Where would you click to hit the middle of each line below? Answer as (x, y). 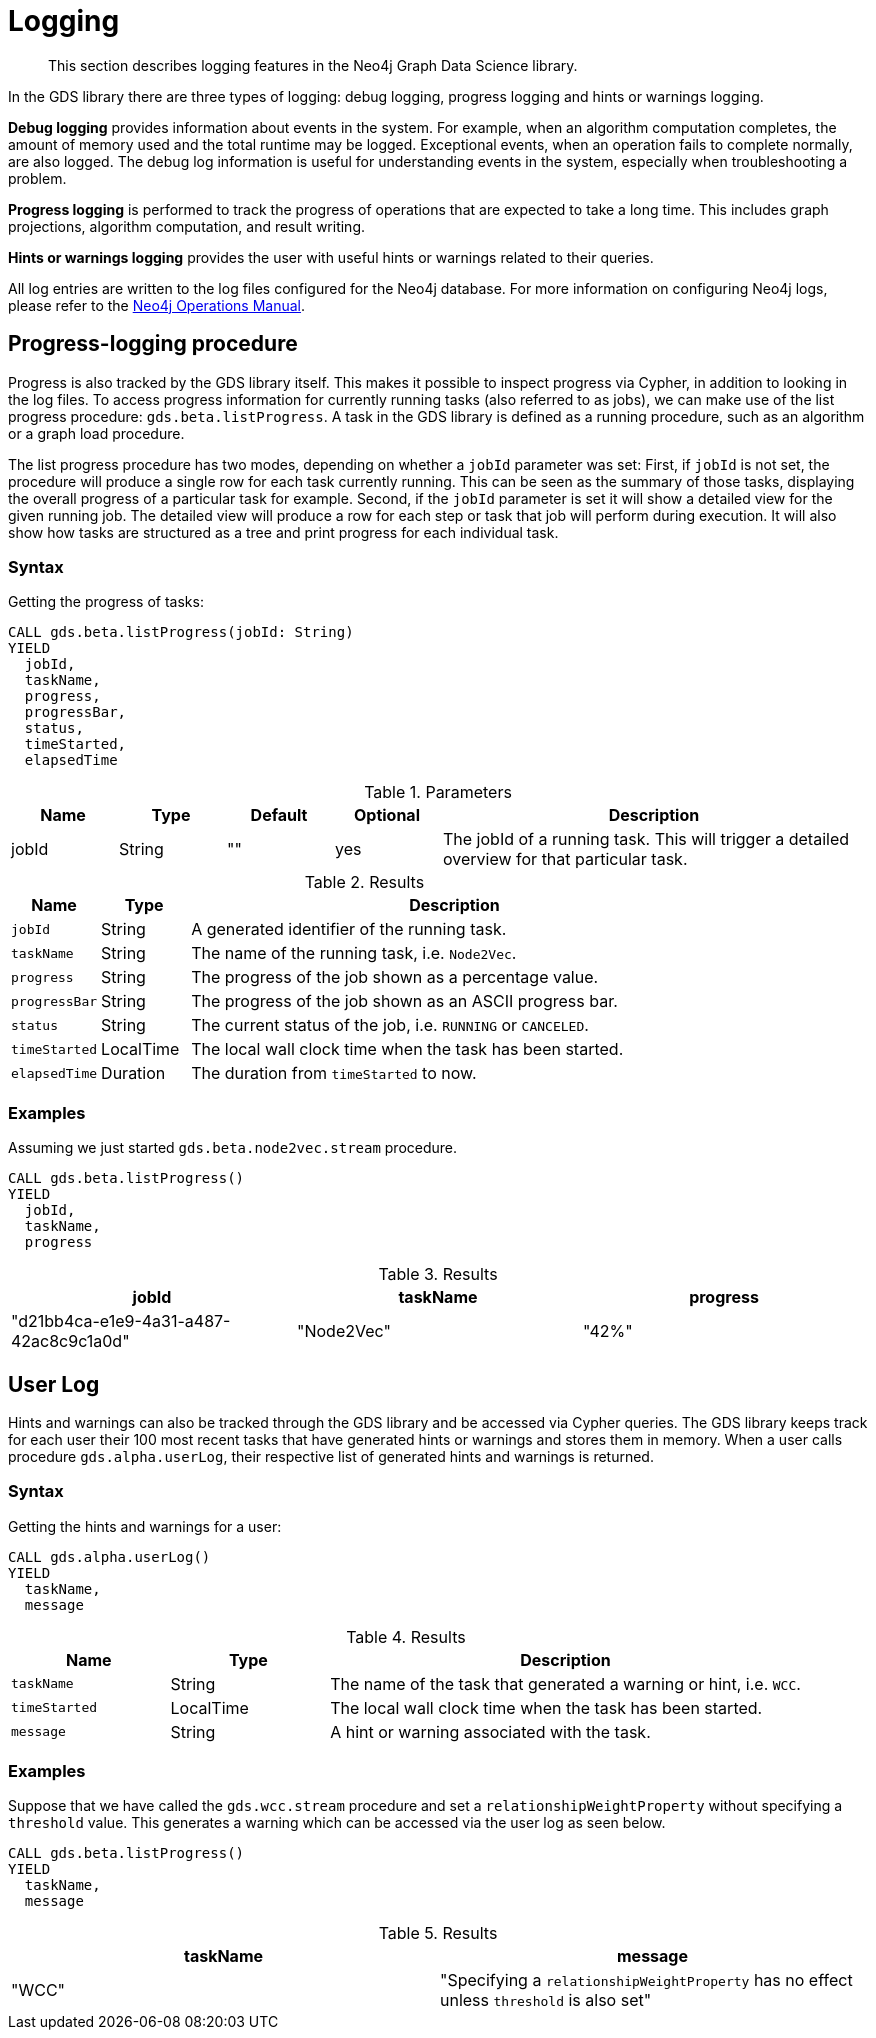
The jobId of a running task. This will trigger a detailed (646, 839)
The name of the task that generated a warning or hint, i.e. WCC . (565, 1683)
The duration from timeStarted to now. (334, 1073)
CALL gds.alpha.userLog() (109, 1556)
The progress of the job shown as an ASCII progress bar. (404, 1001)
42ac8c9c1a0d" (70, 1341)
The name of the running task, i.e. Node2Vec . (354, 953)
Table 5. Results (438, 1933)
